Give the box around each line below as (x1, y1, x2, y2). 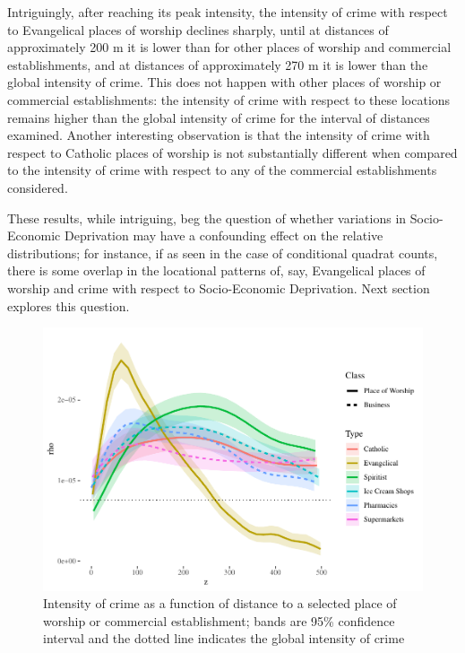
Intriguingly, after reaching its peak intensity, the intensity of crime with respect (7, 3, 448, 21)
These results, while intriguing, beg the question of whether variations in (7, 208, 407, 227)
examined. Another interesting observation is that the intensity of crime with (7, 126, 430, 144)
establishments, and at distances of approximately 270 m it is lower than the (7, 55, 428, 74)
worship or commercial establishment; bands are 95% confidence (43, 611, 395, 630)
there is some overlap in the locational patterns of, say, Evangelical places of (7, 261, 426, 280)
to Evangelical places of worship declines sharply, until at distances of (7, 20, 389, 39)
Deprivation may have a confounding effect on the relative (64, 226, 383, 245)
